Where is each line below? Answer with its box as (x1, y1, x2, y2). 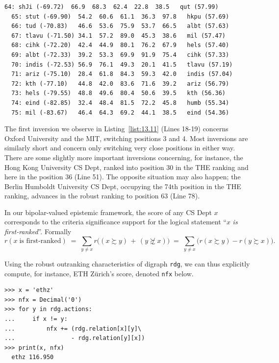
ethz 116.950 (11, 354, 54, 361)
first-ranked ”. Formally (4, 226, 72, 237)
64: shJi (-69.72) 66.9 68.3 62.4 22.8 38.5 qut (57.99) (4, 3, 219, 10)
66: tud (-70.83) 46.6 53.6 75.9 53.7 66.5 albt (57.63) (11, 23, 229, 30)
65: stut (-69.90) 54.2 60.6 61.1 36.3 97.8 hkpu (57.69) (11, 13, 229, 20)
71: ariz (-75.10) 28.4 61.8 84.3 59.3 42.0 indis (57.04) (11, 71, 233, 78)
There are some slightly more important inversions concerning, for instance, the (4, 152, 243, 162)
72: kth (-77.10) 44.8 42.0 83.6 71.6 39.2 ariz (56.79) (11, 80, 229, 87)
